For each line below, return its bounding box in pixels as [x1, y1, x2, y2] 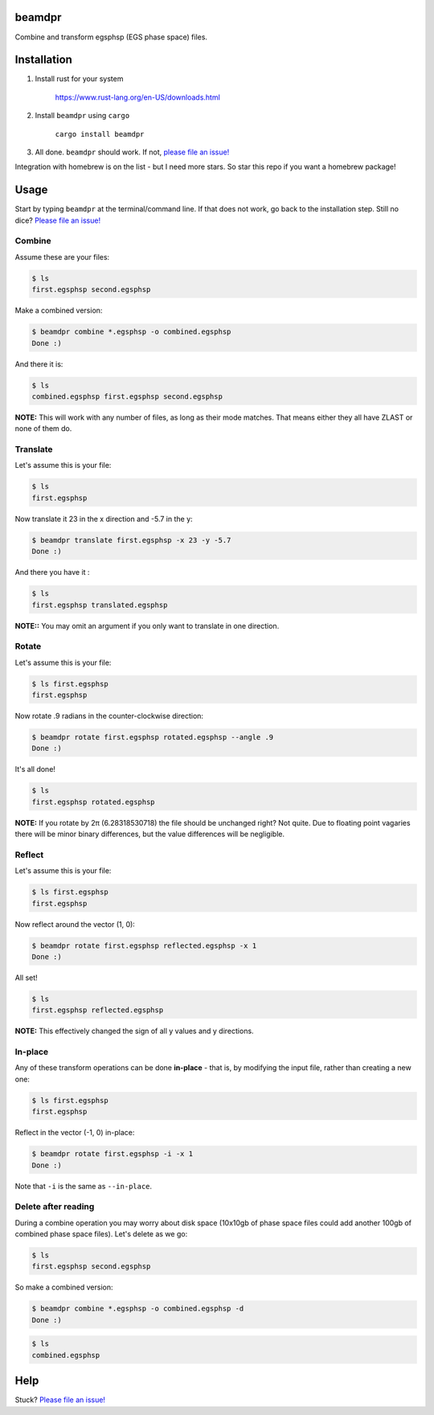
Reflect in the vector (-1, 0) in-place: [14, 1128, 135, 1138]
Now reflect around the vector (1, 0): [14, 919, 136, 929]
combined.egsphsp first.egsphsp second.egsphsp [31, 392, 223, 401]
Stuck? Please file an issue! [14, 1395, 106, 1405]
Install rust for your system [35, 74, 124, 84]
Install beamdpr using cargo [35, 111, 130, 121]
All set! [14, 973, 38, 982]
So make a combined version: [14, 1282, 113, 1292]
